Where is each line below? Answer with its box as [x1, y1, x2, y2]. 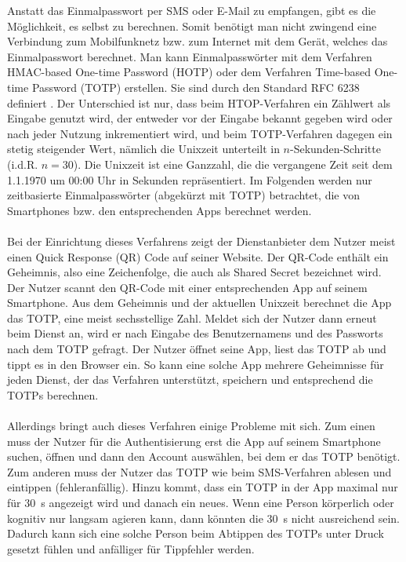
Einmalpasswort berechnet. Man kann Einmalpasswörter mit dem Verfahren [7, 48, 372, 64]
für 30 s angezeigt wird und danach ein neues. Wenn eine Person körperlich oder [7, 494, 394, 510]
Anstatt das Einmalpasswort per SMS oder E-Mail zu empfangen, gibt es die [7, 2, 376, 18]
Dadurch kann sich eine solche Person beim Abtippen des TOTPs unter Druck [7, 525, 384, 542]
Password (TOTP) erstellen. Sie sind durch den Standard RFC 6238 [31, 78, 360, 95]
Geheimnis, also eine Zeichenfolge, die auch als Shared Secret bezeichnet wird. [7, 264, 382, 280]
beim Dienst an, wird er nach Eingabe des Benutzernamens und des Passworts [7, 325, 383, 341]
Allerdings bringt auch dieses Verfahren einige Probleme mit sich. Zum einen [7, 418, 375, 434]
